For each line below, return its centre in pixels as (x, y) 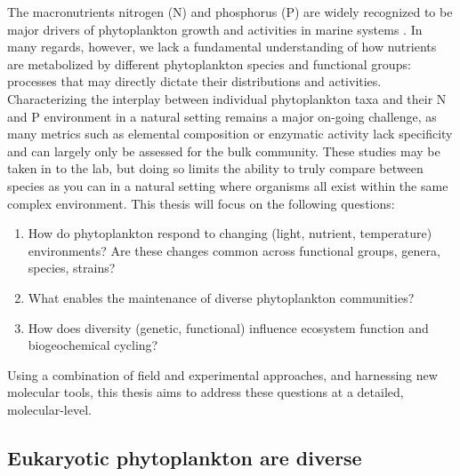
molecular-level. (49, 409)
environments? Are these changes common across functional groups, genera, (234, 250)
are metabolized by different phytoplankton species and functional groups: (209, 63)
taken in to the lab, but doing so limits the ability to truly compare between (215, 168)
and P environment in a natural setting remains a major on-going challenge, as (222, 116)
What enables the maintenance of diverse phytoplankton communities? (221, 297)
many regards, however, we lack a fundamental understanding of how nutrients (222, 47)
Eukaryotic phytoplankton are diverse (185, 457)
